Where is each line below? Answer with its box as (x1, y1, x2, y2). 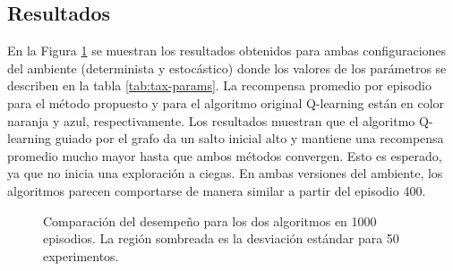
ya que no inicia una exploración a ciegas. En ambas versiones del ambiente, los (7, 164, 443, 182)
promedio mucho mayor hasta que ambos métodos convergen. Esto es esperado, (7, 146, 442, 165)
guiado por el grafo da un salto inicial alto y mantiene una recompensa (55, 129, 444, 148)
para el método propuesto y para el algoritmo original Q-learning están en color (7, 93, 445, 112)
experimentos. (43, 246, 119, 265)
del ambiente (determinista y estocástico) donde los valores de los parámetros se (7, 58, 447, 77)
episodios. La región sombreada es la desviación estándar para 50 (43, 229, 399, 248)
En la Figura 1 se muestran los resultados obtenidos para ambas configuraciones (7, 41, 447, 60)
